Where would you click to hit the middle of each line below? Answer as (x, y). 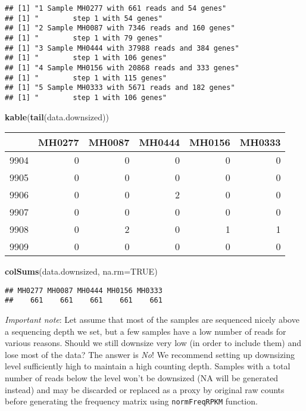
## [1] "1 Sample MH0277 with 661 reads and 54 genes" (116, 8)
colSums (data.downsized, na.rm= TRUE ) (81, 271)
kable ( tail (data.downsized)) (57, 116)
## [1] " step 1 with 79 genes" (84, 38)
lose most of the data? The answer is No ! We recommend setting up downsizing (150, 354)
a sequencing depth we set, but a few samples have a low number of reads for (146, 331)
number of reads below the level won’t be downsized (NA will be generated (142, 378)
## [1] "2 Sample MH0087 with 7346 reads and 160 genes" (120, 28)
